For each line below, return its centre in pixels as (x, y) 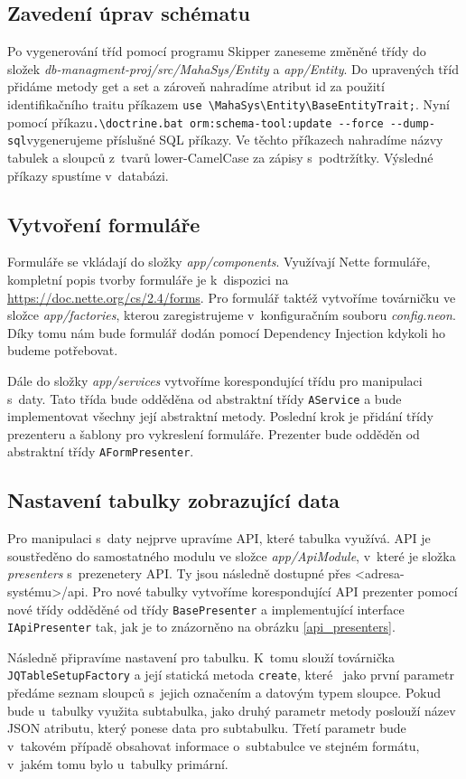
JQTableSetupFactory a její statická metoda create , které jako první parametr (231, 675)
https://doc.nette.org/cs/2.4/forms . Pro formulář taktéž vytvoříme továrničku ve (232, 297)
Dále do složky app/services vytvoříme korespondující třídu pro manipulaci (215, 380)
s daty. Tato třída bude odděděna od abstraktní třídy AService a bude (205, 398)
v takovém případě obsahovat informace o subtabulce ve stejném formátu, (214, 745)
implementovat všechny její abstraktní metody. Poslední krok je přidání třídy (220, 416)
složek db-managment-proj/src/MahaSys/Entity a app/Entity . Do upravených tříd (233, 68)
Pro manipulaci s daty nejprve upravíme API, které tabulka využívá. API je (219, 538)
